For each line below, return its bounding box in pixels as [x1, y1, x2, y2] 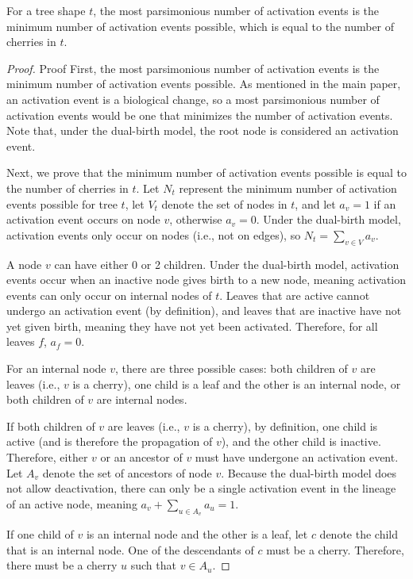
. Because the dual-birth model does [221, 464, 397, 481]
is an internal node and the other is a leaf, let [86, 526, 308, 543]
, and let [295, 195, 336, 212]
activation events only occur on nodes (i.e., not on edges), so [6, 226, 301, 243]
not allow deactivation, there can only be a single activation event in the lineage [6, 480, 396, 497]
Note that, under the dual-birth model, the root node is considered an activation [6, 122, 399, 139]
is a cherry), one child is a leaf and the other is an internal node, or [72, 375, 401, 392]
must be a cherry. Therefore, [266, 541, 404, 558]
